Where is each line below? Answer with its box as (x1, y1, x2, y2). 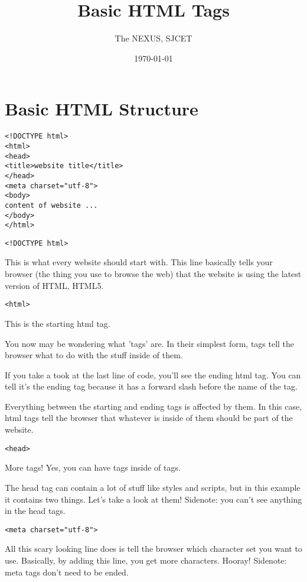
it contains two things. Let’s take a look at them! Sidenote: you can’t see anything (5, 493, 302, 505)
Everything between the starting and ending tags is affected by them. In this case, (5, 400, 302, 412)
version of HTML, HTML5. (5, 279, 104, 291)
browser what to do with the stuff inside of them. (5, 349, 183, 361)
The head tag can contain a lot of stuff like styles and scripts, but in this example (5, 481, 301, 493)
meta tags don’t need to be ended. (5, 565, 129, 578)
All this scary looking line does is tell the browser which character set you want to (5, 542, 302, 555)
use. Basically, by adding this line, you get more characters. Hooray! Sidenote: (5, 554, 287, 566)
